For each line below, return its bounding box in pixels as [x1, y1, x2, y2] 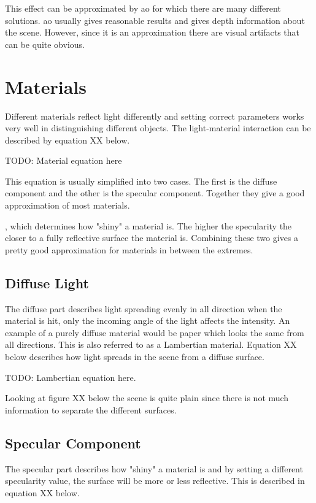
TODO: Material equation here [5, 154, 122, 167]
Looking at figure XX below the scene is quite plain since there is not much [5, 391, 289, 404]
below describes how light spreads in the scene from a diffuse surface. [5, 350, 264, 363]
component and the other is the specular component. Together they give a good [5, 186, 305, 199]
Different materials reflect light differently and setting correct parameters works [5, 109, 304, 122]
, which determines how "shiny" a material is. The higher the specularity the [5, 219, 292, 232]
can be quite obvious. [5, 37, 85, 50]
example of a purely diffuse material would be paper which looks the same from [5, 326, 304, 339]
